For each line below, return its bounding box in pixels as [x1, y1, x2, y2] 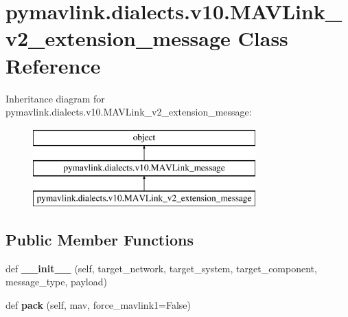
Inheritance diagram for [5, 91, 105, 105]
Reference [5, 51, 101, 79]
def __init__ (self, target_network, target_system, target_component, [5, 261, 317, 275]
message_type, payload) [5, 274, 107, 289]
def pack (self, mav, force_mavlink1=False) [5, 298, 191, 312]
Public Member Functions [5, 229, 194, 250]
